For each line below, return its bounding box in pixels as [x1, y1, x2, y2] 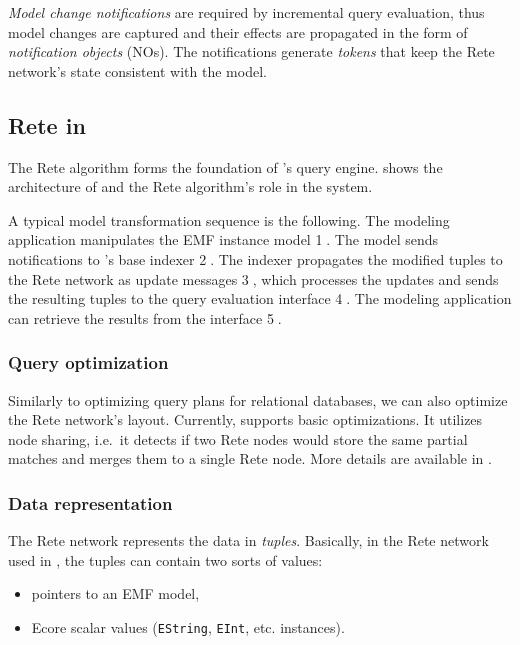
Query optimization [8, 350, 169, 375]
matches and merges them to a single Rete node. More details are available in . [8, 448, 492, 469]
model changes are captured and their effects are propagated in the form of [8, 21, 468, 42]
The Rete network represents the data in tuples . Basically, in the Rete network [8, 530, 489, 551]
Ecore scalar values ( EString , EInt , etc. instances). [31, 616, 345, 637]
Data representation [8, 490, 173, 515]
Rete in [8, 109, 86, 140]
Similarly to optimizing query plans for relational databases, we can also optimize [8, 389, 508, 410]
